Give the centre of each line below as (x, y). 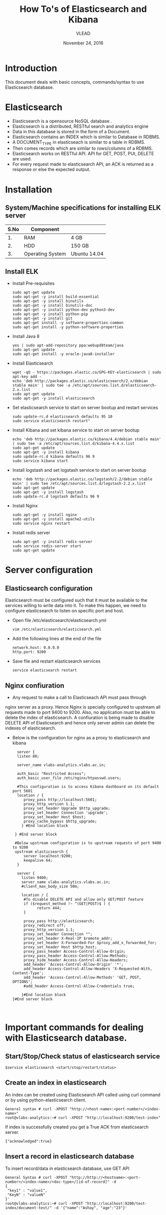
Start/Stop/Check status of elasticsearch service (83, 1056)
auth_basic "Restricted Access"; (52, 774)
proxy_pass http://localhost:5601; (60, 800)
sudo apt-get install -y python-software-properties (68, 327)
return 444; (49, 908)
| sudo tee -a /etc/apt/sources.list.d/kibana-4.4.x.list (73, 444)
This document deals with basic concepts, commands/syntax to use (75, 82)
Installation (29, 190)
